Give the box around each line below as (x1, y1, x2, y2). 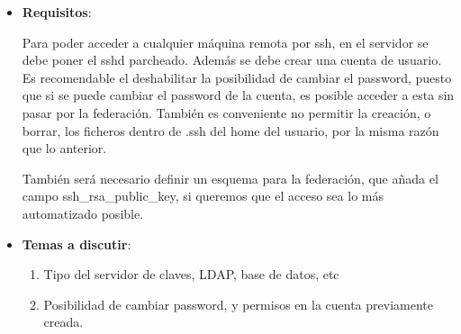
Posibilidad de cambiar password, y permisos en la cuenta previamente (43, 294, 433, 313)
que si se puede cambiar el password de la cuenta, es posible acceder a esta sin (22, 86, 455, 104)
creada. (43, 312, 84, 331)
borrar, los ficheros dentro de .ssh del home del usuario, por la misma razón (22, 121, 439, 140)
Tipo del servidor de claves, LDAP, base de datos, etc (43, 265, 339, 284)
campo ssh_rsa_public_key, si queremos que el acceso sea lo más (22, 186, 384, 205)
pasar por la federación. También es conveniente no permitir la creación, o (22, 103, 431, 122)
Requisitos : (22, 3, 92, 21)
